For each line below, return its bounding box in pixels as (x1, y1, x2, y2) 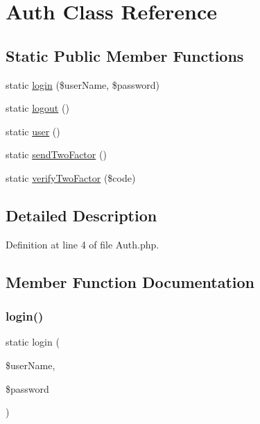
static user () (6, 124, 60, 138)
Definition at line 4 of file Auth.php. (6, 237, 159, 251)
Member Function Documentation (6, 271, 255, 292)
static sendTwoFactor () (6, 147, 107, 162)
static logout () (6, 101, 69, 115)
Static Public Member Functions (6, 44, 244, 66)
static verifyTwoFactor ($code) (6, 170, 136, 185)
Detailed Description (6, 204, 157, 226)
